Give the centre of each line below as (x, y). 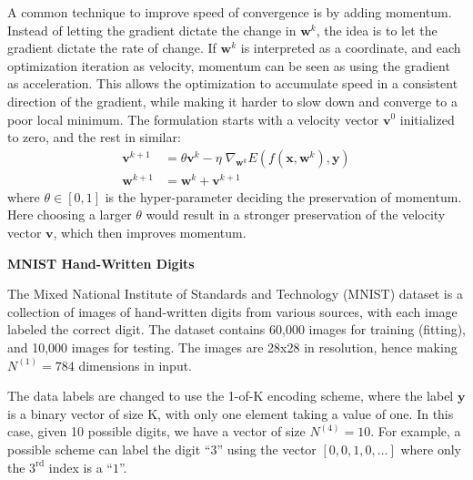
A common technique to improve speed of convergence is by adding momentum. (230, 12)
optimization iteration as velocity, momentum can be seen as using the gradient (229, 65)
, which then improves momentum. (150, 233)
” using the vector (267, 449)
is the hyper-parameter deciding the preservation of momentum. (283, 196)
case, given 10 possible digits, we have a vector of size (156, 431)
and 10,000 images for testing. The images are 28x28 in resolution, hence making (232, 347)
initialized (427, 119)
